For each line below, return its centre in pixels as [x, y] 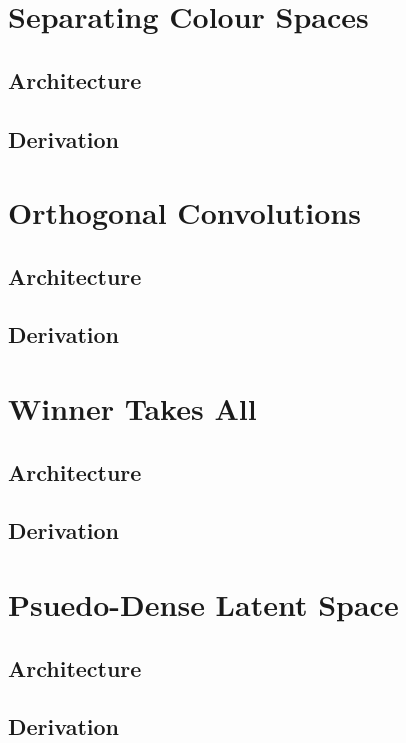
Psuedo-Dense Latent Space [203, 604]
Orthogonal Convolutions [184, 212]
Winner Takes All [132, 408]
